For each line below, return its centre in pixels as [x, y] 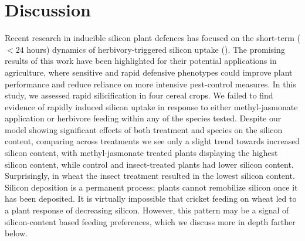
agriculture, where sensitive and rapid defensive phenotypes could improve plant [149, 72]
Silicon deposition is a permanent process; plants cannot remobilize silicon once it [151, 187]
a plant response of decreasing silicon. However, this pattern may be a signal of [147, 210]
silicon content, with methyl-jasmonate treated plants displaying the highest [141, 153]
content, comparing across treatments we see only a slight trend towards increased [152, 141]
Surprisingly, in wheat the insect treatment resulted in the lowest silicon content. [150, 176]
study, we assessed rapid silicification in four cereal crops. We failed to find [139, 95]
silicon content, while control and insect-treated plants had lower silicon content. [149, 164]
